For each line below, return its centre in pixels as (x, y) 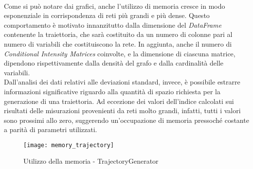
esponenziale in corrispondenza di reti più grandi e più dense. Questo (107, 15)
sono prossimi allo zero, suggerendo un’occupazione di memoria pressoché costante (126, 120)
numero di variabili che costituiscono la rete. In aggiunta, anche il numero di (118, 43)
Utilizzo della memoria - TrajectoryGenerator (91, 161)
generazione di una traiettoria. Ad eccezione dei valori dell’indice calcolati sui (119, 101)
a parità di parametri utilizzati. (51, 129)
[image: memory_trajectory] (69, 145)
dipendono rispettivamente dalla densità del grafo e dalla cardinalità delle (114, 63)
